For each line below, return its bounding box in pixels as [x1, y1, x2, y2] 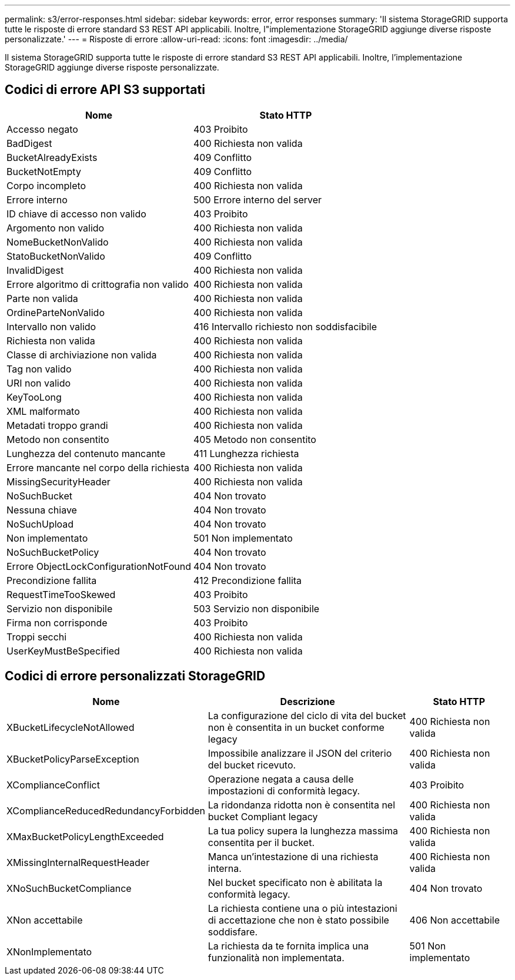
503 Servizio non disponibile [193, 602, 320, 615]
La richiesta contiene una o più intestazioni [208, 902, 397, 914]
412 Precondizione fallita [193, 574, 302, 586]
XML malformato [6, 405, 80, 417]
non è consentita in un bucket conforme [208, 721, 384, 733]
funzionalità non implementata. [208, 951, 345, 964]
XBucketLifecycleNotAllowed [6, 721, 135, 733]
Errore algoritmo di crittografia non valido [6, 278, 189, 290]
